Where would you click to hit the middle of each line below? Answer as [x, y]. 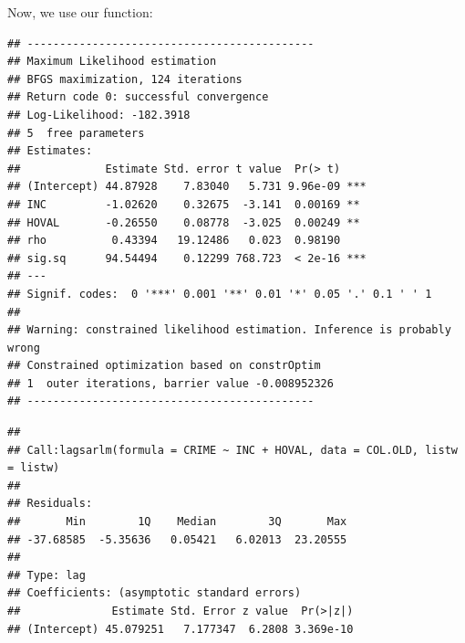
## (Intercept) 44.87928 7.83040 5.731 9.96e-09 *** [187, 187]
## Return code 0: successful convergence [138, 97]
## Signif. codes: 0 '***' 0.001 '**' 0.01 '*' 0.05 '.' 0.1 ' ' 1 [220, 294]
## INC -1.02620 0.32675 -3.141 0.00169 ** [184, 204]
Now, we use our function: [80, 12]
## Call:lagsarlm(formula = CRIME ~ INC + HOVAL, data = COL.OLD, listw [232, 450]
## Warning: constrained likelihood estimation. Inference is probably [229, 330]
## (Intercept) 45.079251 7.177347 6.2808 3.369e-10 [181, 629]
